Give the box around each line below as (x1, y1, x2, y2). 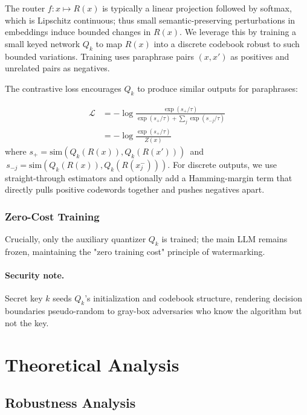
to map (95, 37, 123, 50)
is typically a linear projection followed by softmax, (102, 2, 292, 14)
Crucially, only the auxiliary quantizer (5, 233, 146, 245)
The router (5, 2, 45, 14)
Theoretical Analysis (5, 352, 179, 376)
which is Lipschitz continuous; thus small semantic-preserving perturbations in (5, 13, 296, 26)
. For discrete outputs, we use (167, 158, 277, 170)
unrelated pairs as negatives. (5, 62, 110, 74)
